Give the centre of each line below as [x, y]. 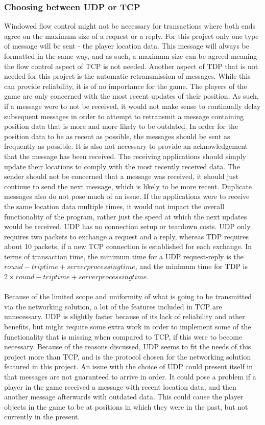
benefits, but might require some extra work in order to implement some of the [128, 327]
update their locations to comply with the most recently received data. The [122, 166]
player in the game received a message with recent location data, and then [120, 386]
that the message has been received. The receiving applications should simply [125, 156]
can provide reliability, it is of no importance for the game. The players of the [126, 86]
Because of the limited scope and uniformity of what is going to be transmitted [128, 296]
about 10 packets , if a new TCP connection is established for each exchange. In [128, 246]
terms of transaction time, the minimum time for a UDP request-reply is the [124, 256]
